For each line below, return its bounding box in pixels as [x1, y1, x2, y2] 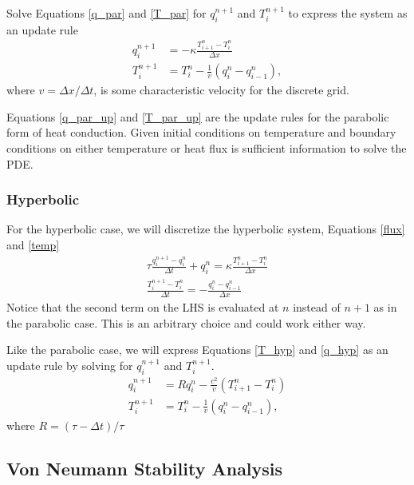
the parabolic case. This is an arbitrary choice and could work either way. [6, 314, 366, 331]
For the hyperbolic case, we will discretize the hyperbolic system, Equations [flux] [6, 221, 405, 237]
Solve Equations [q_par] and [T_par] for [6, 5, 207, 21]
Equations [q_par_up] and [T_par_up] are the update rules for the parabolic [6, 108, 389, 125]
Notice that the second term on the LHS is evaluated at [6, 298, 279, 315]
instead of [293, 298, 341, 315]
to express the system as [288, 5, 408, 21]
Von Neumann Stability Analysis [6, 455, 283, 480]
